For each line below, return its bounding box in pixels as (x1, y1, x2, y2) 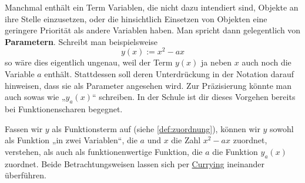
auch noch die (242, 56, 291, 68)
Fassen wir (5, 122, 43, 134)
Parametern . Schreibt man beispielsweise (5, 35, 158, 47)
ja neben (200, 56, 232, 68)
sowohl (270, 122, 294, 134)
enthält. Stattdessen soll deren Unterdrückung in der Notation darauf (44, 68, 294, 80)
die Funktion (212, 145, 258, 157)
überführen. (5, 169, 46, 181)
